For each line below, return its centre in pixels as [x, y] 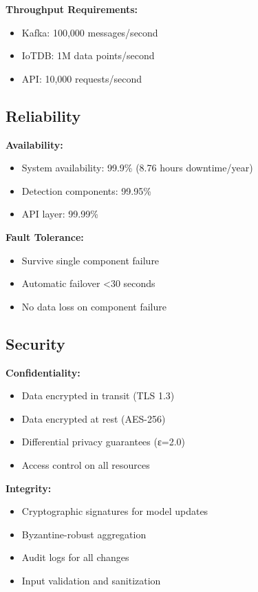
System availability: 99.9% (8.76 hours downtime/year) [137, 168]
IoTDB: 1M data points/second [88, 55]
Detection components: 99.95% [86, 190]
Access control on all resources [86, 464]
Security [35, 343]
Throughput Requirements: [72, 9]
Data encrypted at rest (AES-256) [94, 418]
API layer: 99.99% [60, 214]
